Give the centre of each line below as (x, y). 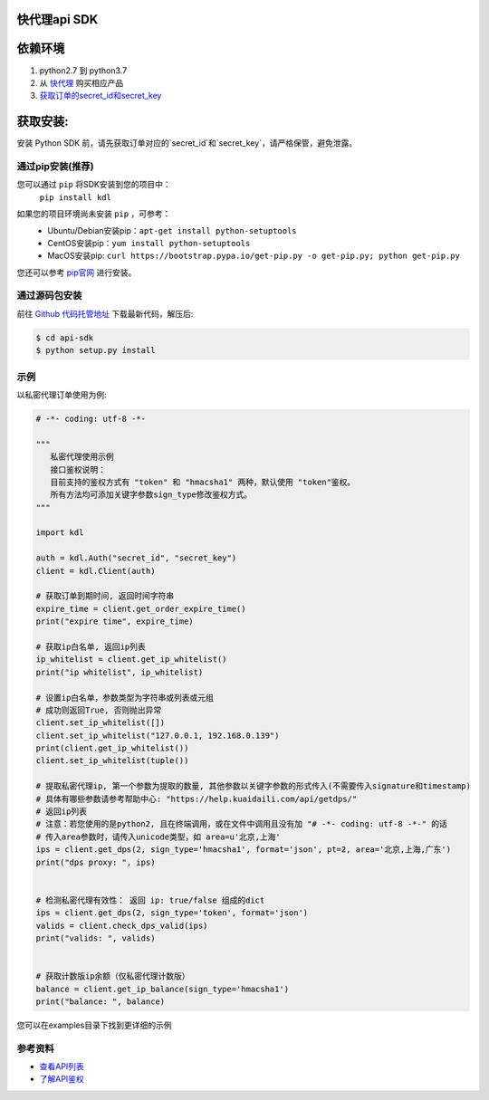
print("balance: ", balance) (101, 1001)
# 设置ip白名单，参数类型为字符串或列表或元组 (125, 698)
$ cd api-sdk (65, 338)
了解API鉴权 (62, 1079)
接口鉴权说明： (78, 469)
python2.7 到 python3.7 (83, 70)
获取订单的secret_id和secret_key (101, 96)
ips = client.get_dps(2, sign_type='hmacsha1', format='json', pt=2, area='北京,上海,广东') (244, 850)
